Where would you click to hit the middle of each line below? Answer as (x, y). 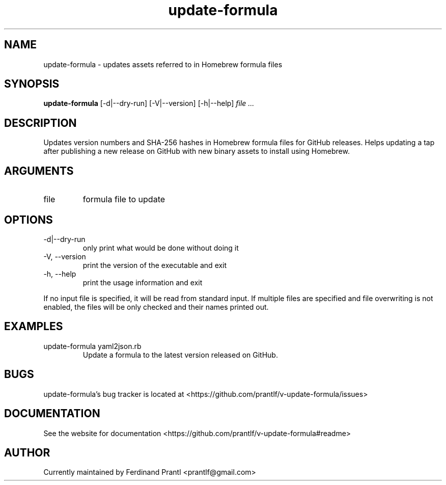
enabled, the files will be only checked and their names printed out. (156, 307)
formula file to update (124, 199)
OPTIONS (29, 220)
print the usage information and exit (143, 282)
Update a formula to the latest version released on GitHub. (180, 355)
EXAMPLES (34, 327)
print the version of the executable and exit (155, 265)
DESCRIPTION (40, 123)
